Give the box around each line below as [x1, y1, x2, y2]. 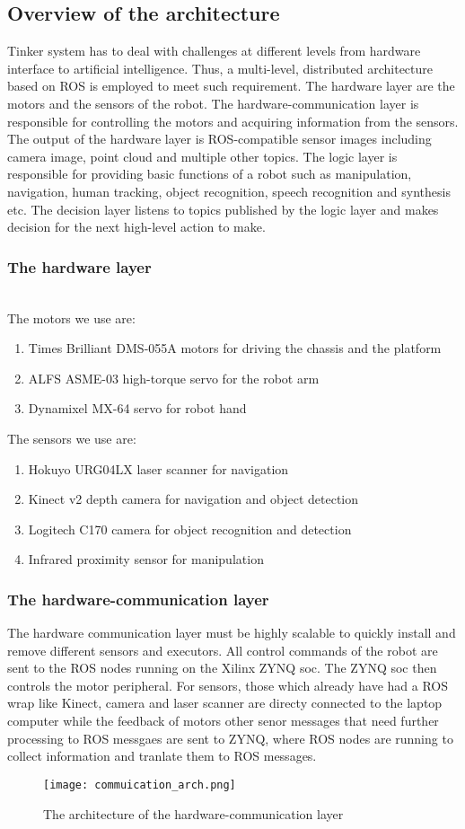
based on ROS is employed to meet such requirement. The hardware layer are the [7, 76, 455, 95]
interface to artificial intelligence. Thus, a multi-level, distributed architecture [7, 58, 434, 77]
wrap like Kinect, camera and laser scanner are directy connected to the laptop [7, 693, 443, 712]
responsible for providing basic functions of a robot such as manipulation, [7, 164, 412, 183]
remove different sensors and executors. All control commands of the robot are [7, 640, 438, 659]
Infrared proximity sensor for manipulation [28, 550, 264, 569]
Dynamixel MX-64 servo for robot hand [28, 399, 247, 418]
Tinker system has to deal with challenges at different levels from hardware [7, 41, 421, 60]
